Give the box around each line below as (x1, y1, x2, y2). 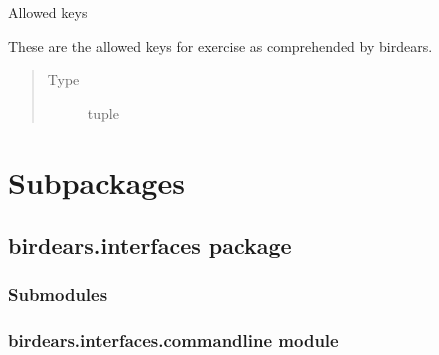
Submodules (8, 282, 108, 307)
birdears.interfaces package (8, 230, 292, 261)
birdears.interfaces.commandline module (8, 328, 339, 353)
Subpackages (8, 161, 185, 202)
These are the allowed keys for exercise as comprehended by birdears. (8, 35, 433, 56)
